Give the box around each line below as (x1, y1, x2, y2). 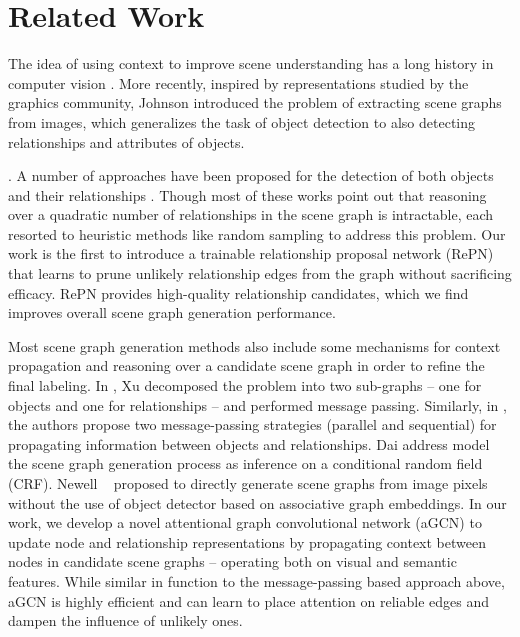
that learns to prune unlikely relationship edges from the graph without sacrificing (8, 263, 512, 284)
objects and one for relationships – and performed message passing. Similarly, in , (8, 394, 507, 415)
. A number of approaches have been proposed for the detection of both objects (8, 165, 494, 186)
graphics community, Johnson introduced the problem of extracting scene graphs (8, 92, 502, 113)
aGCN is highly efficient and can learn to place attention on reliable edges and (8, 590, 489, 611)
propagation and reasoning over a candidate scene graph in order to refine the (8, 355, 485, 376)
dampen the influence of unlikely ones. (8, 610, 243, 631)
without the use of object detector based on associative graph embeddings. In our (8, 492, 507, 513)
